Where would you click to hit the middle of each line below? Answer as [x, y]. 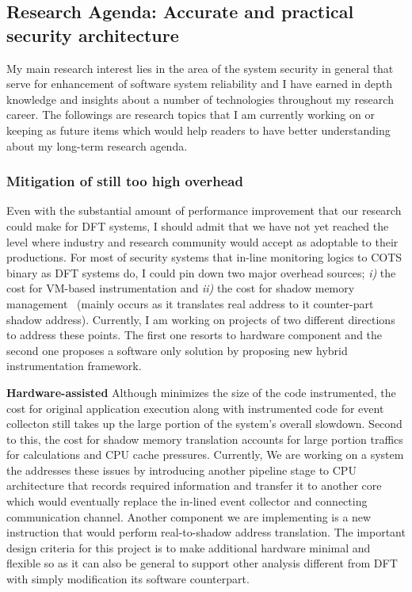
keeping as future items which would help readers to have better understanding [198, 130]
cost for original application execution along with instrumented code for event [195, 408]
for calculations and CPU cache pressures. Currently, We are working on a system [205, 455]
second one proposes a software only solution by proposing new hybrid [177, 350]
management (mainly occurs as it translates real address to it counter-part [190, 303]
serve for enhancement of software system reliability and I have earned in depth [199, 84]
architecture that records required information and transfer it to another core [194, 485]
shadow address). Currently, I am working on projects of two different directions [201, 319]
